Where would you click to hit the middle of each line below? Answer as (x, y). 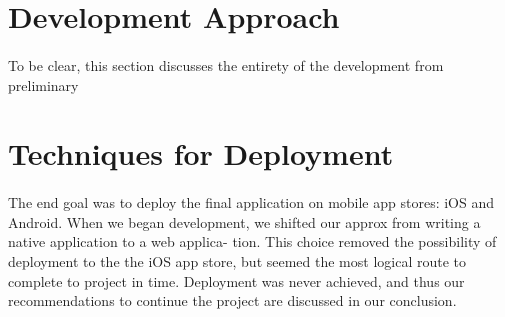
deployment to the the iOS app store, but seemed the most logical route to (237, 260)
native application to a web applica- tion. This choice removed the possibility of (252, 241)
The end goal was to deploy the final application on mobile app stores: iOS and (251, 202)
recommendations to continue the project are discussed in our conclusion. (232, 300)
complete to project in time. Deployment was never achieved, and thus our (236, 280)
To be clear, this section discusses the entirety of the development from (226, 64)
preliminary (43, 84)
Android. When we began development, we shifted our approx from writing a (244, 221)
